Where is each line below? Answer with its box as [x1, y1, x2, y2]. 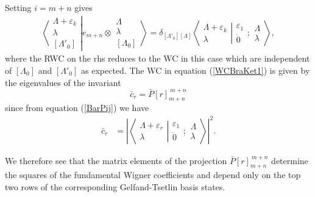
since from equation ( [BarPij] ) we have [5, 101, 149, 114]
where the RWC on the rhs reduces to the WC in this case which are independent [5, 52, 310, 65]
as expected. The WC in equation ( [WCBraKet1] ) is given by [81, 63, 310, 76]
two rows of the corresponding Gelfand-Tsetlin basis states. [5, 180, 225, 193]
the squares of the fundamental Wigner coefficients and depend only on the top [5, 168, 301, 181]
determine [271, 154, 308, 167]
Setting [5, 1, 32, 13]
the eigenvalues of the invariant [5, 76, 121, 88]
